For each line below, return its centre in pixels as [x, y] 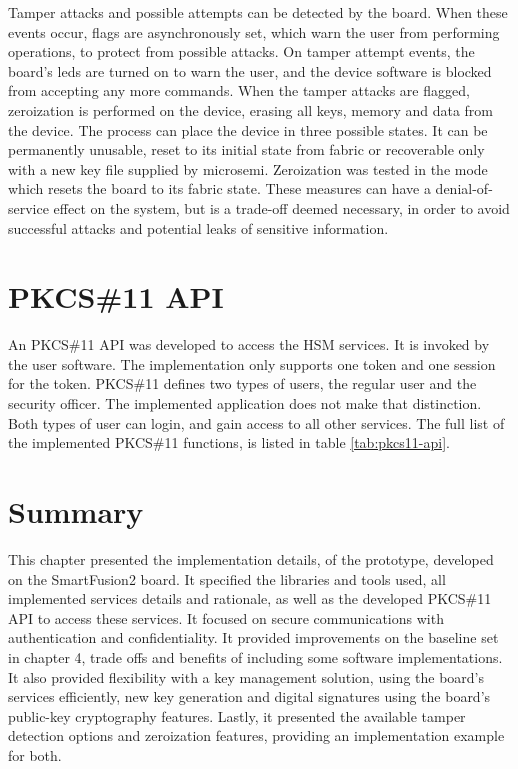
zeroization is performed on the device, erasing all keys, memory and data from [251, 109]
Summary [76, 511]
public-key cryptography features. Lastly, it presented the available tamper [237, 715]
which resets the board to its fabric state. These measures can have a [219, 188]
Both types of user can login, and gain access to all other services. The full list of [256, 422]
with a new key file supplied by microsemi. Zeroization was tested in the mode [248, 168]
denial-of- [464, 188]
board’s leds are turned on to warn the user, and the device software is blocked [250, 70]
